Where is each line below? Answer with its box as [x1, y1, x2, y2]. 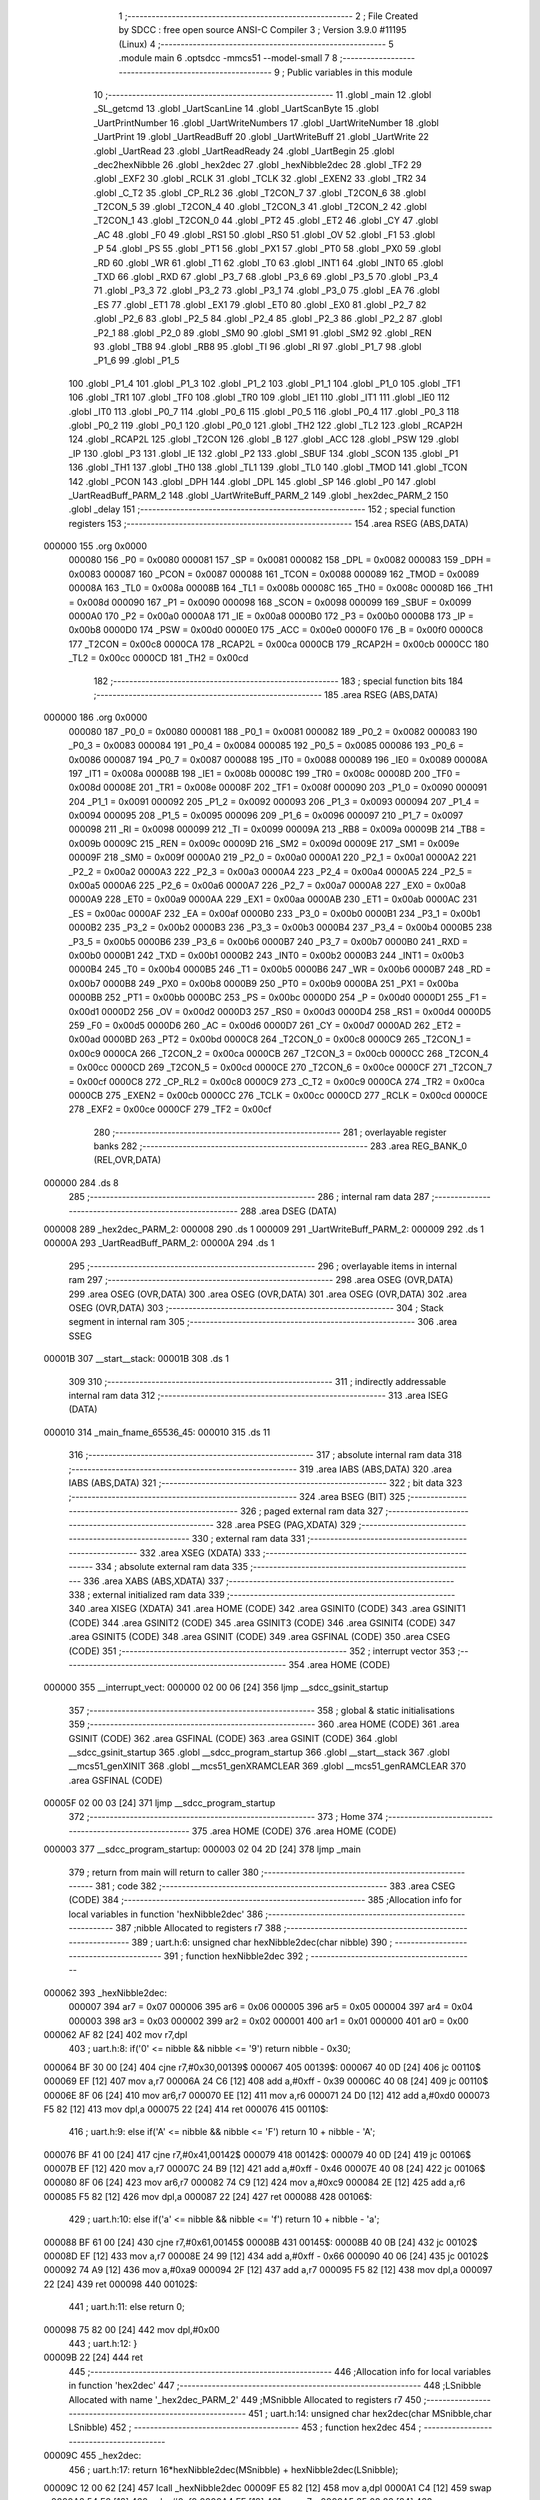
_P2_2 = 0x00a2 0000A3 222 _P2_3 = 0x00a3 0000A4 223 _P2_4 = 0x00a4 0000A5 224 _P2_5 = [68, 865, 473, 877]
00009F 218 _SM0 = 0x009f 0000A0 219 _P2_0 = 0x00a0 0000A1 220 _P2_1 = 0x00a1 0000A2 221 [68, 851, 477, 864]
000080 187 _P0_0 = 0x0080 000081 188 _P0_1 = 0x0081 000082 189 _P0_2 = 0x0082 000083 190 [68, 725, 478, 737]
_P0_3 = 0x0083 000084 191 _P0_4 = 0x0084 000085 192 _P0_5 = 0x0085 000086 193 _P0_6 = [68, 740, 464, 752]
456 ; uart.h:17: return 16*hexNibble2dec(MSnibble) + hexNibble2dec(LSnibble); [68, 2463, 399, 2475]
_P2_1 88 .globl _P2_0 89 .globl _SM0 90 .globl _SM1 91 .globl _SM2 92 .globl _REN [93, 326, 432, 339]
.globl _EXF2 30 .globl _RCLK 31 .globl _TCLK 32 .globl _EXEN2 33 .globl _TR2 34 [93, 173, 427, 185]
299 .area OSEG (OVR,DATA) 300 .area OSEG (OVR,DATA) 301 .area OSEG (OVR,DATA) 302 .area [68, 1288, 467, 1300]
